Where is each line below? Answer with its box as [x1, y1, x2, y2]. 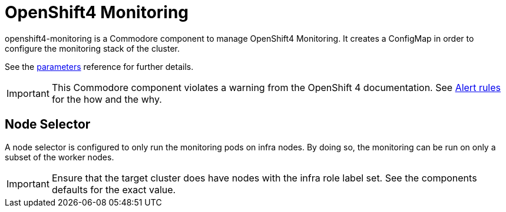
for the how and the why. [51, 93, 162, 105]
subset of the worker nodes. [5, 152, 114, 162]
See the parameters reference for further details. [5, 61, 194, 72]
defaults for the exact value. [51, 183, 176, 196]
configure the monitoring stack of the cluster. [5, 43, 180, 53]
